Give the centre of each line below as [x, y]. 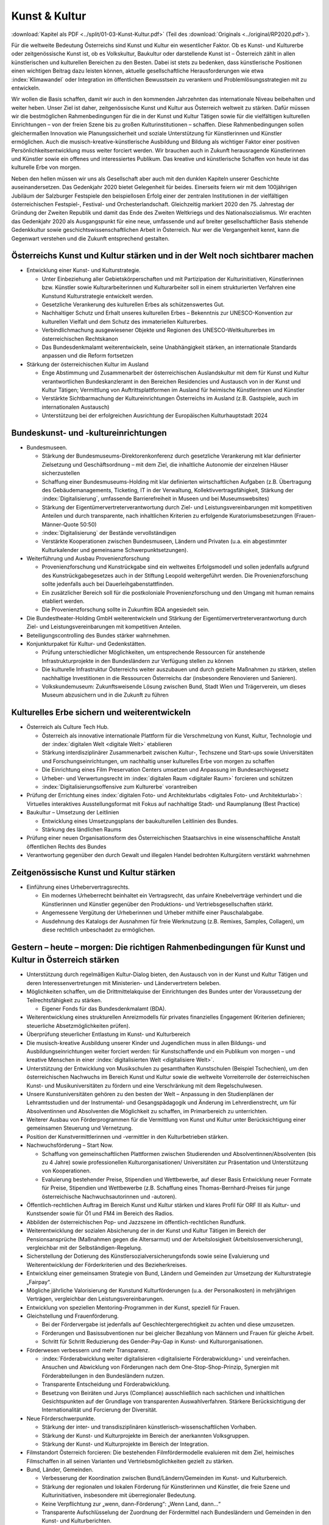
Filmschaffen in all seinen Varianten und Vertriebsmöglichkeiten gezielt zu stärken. [130, 1461]
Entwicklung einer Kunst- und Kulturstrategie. [84, 270]
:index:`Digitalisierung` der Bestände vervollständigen [109, 533]
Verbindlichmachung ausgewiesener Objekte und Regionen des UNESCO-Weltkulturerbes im [158, 330]
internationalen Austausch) [76, 407]
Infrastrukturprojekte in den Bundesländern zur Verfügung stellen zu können [138, 661]
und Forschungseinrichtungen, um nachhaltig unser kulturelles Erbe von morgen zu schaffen [158, 761]
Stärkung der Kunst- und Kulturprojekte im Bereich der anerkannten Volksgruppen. [146, 1435]
